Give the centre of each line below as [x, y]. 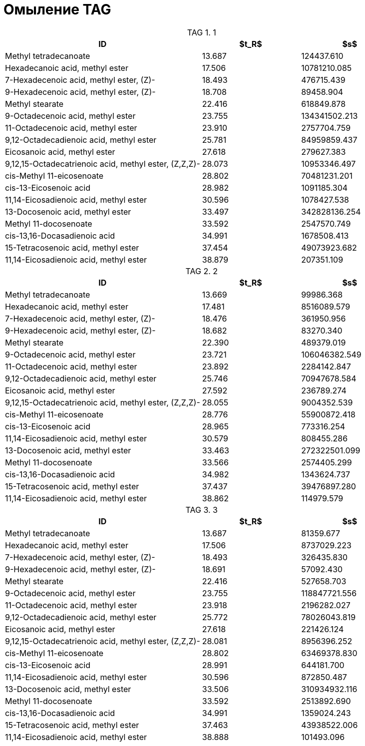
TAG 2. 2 [202, 271]
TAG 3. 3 [201, 510]
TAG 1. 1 [201, 32]
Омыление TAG [57, 9]
